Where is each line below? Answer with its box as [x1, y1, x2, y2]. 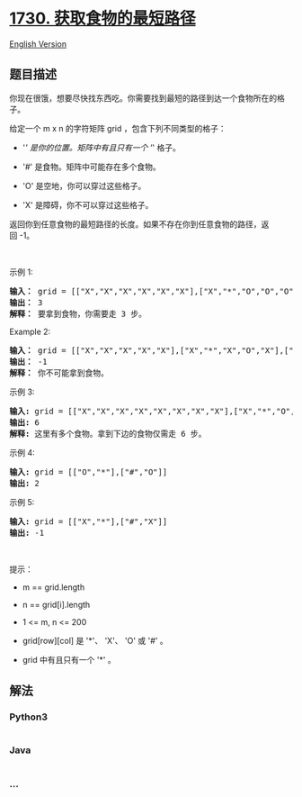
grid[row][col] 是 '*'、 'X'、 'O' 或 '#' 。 [22, 635, 168, 646]
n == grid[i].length [22, 599, 91, 610]
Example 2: [9, 326, 51, 337]
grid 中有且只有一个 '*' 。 [22, 654, 116, 665]
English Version [9, 38, 67, 50]
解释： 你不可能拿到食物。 [9, 367, 110, 378]
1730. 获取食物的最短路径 [9, 8, 196, 29]
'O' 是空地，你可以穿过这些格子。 [22, 180, 147, 191]
